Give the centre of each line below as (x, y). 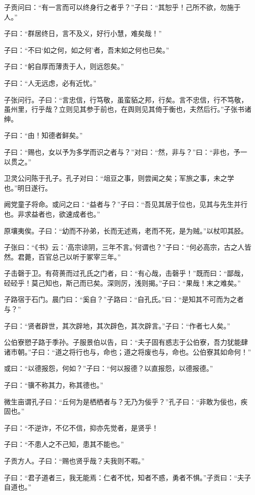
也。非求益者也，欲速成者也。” (52, 214)
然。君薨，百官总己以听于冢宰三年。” (62, 256)
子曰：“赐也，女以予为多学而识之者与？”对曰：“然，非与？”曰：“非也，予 (122, 151)
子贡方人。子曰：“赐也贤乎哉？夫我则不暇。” (74, 461)
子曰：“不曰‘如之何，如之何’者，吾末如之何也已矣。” (86, 49)
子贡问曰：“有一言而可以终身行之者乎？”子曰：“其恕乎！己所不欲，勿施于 (122, 7)
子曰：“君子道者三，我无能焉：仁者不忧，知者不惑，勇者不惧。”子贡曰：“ (121, 477)
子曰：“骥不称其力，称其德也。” (54, 385)
